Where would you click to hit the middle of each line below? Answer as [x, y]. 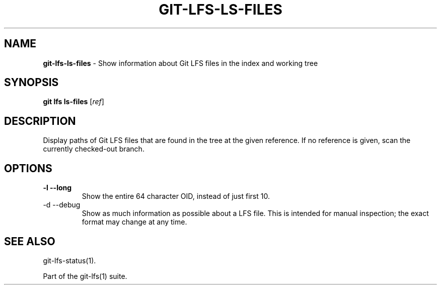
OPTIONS [28, 168]
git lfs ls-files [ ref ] [73, 102]
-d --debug [62, 205]
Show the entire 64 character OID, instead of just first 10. [176, 196]
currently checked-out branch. [94, 149]
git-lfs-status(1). [69, 260]
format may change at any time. [134, 222]
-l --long [57, 188]
